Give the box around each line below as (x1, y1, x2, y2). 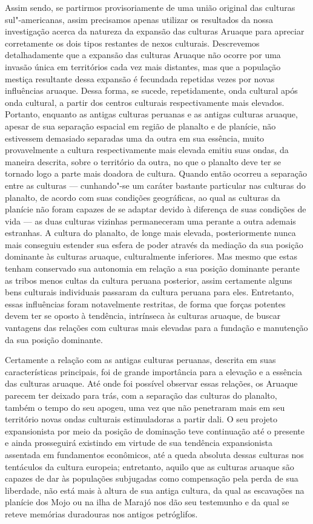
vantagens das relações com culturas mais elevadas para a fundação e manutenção (5, 321, 308, 334)
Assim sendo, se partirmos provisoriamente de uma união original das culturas (5, 1, 295, 13)
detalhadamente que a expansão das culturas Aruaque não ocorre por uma (5, 48, 281, 61)
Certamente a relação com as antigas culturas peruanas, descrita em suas (5, 353, 276, 366)
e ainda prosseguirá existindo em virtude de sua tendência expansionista (5, 436, 272, 449)
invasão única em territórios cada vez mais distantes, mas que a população (5, 60, 281, 73)
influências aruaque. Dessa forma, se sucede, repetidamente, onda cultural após (5, 84, 298, 97)
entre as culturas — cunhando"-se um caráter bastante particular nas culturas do (5, 178, 306, 191)
